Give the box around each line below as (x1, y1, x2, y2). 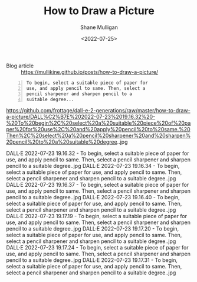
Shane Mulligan (80, 24, 118, 31)
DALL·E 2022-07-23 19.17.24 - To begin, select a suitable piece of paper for (6, 244, 189, 251)
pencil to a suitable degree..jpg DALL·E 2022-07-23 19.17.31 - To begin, (6, 257, 178, 264)
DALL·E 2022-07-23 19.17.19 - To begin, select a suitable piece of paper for (6, 213, 188, 220)
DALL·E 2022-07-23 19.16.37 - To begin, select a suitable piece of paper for (6, 181, 189, 189)
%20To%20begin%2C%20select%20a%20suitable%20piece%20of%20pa (6, 119, 191, 127)
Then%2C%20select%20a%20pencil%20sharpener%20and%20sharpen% (6, 132, 191, 140)
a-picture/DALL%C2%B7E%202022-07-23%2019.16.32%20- (6, 114, 156, 121)
